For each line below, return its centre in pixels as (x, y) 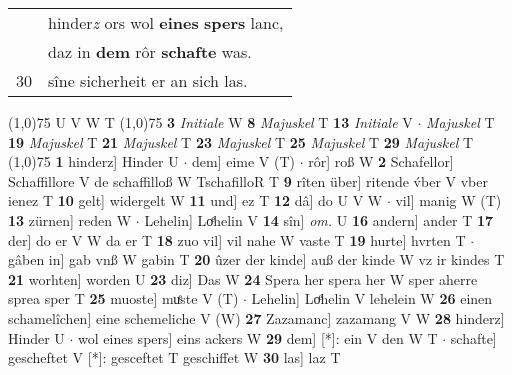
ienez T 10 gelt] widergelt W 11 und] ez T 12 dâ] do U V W (195, 200)
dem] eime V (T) (243, 161)
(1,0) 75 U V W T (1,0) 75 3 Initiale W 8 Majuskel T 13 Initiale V (210, 122)
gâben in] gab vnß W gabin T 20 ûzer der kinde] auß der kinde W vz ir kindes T (256, 259)
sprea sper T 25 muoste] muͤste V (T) (123, 298)
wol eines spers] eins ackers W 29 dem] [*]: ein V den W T (258, 337)
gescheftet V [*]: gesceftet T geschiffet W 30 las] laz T (174, 357)
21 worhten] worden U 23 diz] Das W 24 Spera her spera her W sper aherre (243, 278)
